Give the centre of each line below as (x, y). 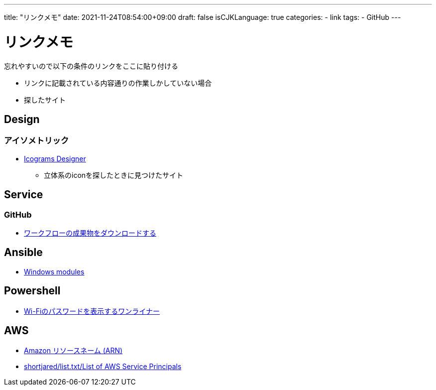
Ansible (23, 253)
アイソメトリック (37, 141)
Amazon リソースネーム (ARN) (73, 351)
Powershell (32, 291)
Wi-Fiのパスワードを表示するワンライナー (92, 311)
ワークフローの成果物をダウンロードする (90, 233)
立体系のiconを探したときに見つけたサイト (114, 175)
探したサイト (45, 100)
